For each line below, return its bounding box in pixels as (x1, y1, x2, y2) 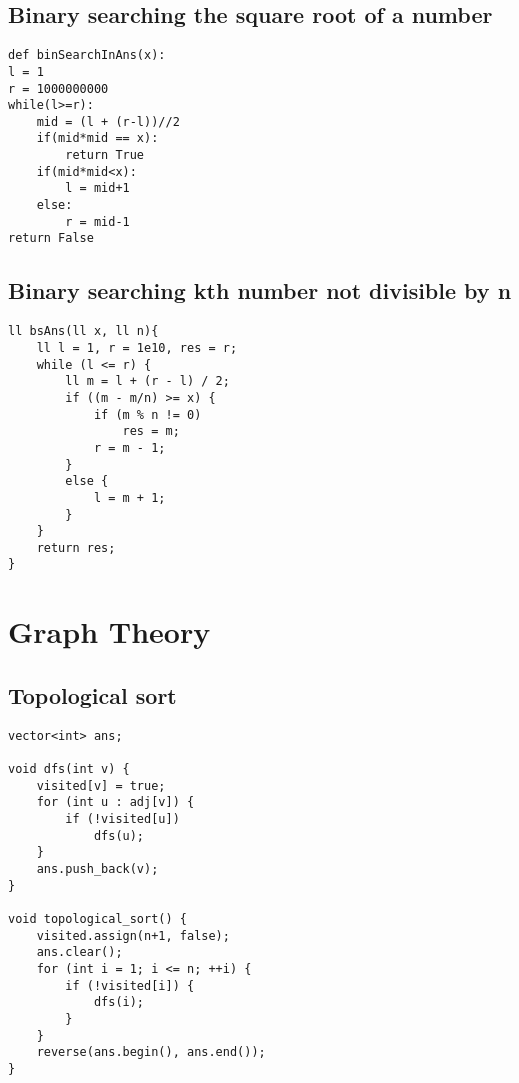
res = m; (122, 424, 180, 439)
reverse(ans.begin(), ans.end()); (36, 1045, 266, 1060)
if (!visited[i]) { (65, 978, 195, 993)
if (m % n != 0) (93, 407, 202, 422)
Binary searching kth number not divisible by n (8, 275, 512, 306)
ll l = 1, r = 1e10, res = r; (36, 340, 238, 355)
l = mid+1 (65, 181, 130, 196)
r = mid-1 (65, 214, 130, 229)
